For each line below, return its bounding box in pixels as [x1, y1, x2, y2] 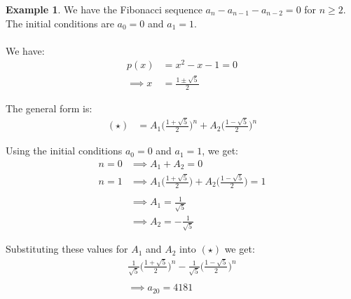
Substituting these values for [6, 241, 128, 256]
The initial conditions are [6, 15, 114, 30]
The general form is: [6, 101, 92, 116]
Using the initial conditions [6, 143, 123, 158]
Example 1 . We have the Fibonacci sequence [6, 2, 202, 16]
